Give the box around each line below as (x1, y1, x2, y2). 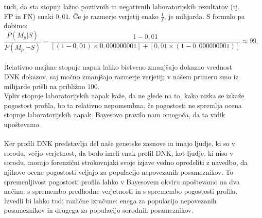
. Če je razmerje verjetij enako (69, 11, 159, 21)
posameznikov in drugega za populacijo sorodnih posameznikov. (4, 205, 193, 215)
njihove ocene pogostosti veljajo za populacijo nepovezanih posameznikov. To (4, 167, 233, 177)
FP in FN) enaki (4, 11, 53, 21)
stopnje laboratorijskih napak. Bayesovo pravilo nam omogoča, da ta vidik (4, 109, 226, 120)
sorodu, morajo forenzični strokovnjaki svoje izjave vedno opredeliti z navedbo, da (4, 157, 248, 167)
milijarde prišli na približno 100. (4, 81, 100, 91)
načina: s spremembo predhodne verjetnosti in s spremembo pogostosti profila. (4, 186, 238, 196)
